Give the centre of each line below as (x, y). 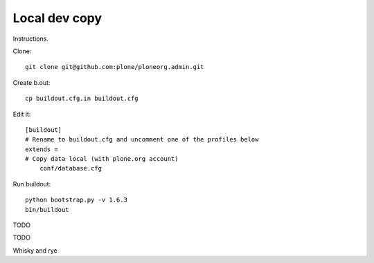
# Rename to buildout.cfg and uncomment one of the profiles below (142, 139)
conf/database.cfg (71, 168)
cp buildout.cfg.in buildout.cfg (82, 99)
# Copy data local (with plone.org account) (102, 159)
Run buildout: (32, 184)
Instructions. (30, 39)
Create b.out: (32, 82)
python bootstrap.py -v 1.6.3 (77, 200)
